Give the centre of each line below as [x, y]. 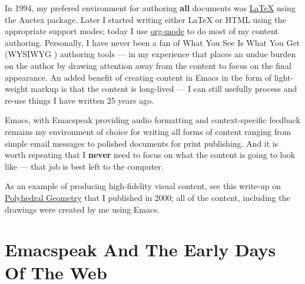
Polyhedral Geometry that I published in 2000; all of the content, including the [147, 197]
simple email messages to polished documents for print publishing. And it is [142, 143]
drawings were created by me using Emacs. [82, 209]
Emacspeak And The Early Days [140, 250]
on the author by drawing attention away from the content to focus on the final [148, 65]
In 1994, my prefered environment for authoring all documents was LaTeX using [150, 8]
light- [284, 77]
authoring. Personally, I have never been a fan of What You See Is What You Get [152, 42]
